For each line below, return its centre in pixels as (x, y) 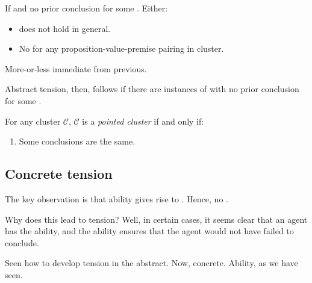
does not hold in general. (65, 28)
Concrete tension (59, 174)
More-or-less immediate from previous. (76, 68)
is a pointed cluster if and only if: (143, 121)
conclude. (22, 242)
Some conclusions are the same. (77, 141)
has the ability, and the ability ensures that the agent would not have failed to (149, 231)
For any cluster (33, 121)
